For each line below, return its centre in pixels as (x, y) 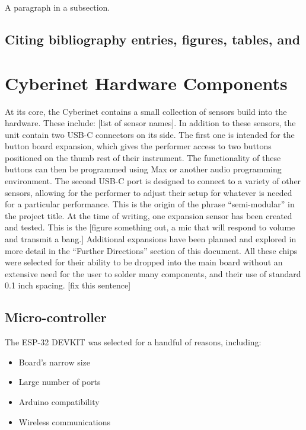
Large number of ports (60, 382)
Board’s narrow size (55, 362)
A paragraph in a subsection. (58, 7)
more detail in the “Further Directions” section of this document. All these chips (151, 250)
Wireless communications (65, 421)
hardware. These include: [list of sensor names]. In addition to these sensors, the (150, 123)
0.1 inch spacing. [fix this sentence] (68, 285)
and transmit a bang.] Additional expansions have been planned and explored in (151, 239)
